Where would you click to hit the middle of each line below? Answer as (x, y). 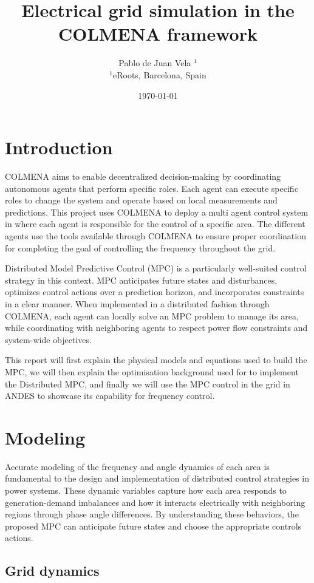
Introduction (59, 147)
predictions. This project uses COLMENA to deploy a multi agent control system (157, 212)
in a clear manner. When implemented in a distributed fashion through (137, 303)
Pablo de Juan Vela (155, 63)
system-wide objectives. (48, 339)
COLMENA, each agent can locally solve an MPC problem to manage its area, (152, 315)
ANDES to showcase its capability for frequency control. (110, 396)
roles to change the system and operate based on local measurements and (141, 200)
